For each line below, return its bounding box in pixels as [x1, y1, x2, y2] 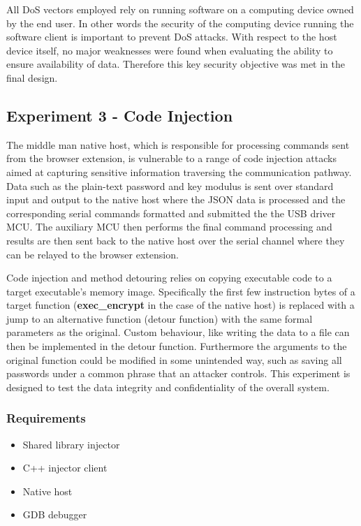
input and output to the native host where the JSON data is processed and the [6, 192, 346, 207]
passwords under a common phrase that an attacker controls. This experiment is [6, 366, 351, 381]
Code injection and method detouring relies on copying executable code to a [6, 270, 332, 285]
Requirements [6, 409, 86, 427]
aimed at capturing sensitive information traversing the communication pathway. [6, 164, 352, 179]
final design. [6, 70, 58, 85]
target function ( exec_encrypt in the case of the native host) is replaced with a [6, 298, 355, 312]
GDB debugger [22, 507, 87, 522]
